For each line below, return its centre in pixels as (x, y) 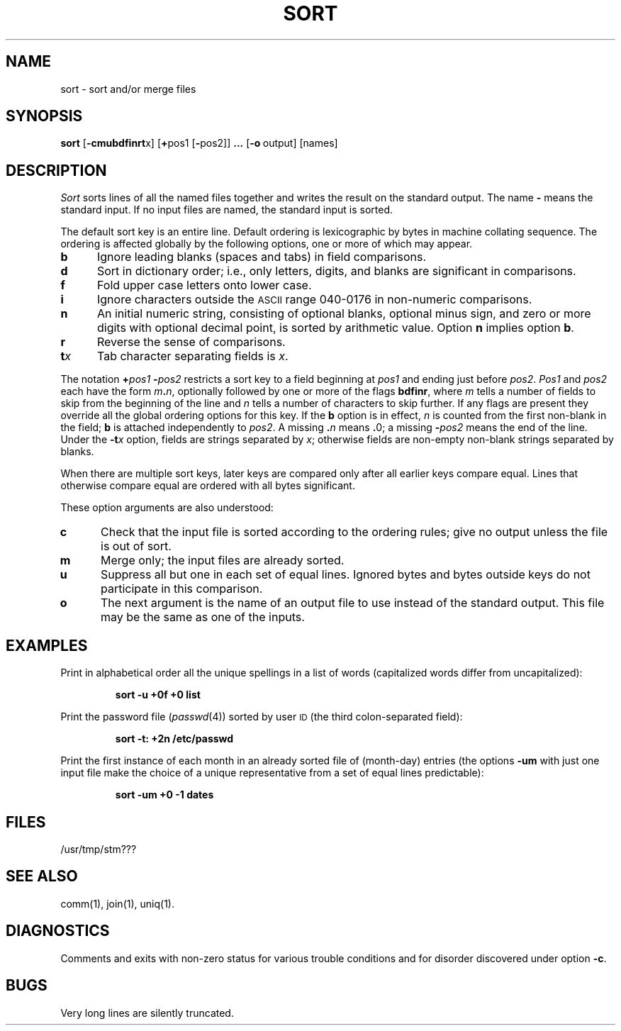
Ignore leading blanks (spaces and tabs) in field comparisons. (261, 257)
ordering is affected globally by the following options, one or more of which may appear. (267, 244)
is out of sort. (136, 546)
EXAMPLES (47, 645)
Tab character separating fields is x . (192, 356)
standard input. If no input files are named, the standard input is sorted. (227, 210)
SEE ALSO (42, 876)
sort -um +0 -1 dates (164, 795)
